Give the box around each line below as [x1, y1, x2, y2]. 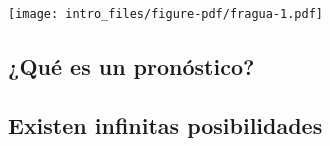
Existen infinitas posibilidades [8, 109, 323, 140]
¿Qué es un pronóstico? [8, 51, 255, 82]
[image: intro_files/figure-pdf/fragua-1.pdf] [8, 7, 323, 21]
